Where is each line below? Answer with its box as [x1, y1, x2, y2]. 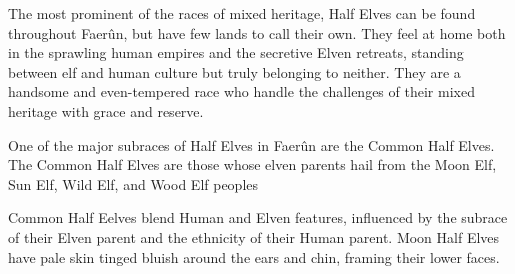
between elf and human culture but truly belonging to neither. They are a [8, 61, 461, 82]
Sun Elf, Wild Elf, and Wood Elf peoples [8, 173, 259, 194]
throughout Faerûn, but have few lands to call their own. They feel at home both [8, 22, 506, 43]
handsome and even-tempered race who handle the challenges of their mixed [8, 81, 475, 102]
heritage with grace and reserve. [8, 100, 204, 121]
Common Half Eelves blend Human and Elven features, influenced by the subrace [8, 207, 508, 228]
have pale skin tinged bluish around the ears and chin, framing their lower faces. [8, 246, 500, 267]
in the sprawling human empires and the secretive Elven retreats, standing [8, 42, 464, 63]
